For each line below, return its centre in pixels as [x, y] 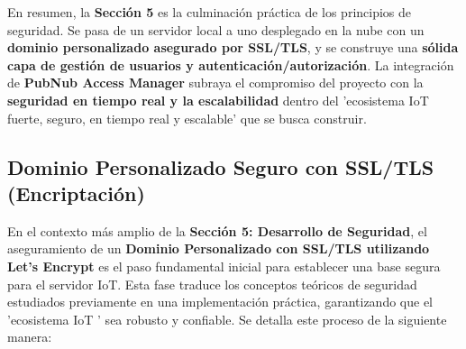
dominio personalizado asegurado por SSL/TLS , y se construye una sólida [233, 47]
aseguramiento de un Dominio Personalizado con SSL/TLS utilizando [219, 248]
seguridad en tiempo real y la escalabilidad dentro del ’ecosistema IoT [218, 100]
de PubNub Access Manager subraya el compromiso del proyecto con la [215, 83]
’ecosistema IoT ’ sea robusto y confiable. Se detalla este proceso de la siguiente [227, 319]
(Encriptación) [76, 193]
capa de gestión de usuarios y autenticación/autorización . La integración [231, 64]
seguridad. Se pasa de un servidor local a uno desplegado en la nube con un [216, 29]
